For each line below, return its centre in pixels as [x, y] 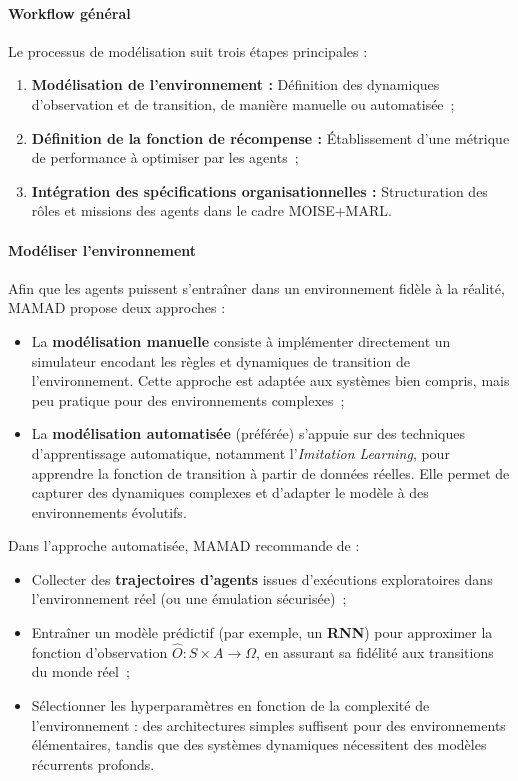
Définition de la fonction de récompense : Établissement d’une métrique [270, 137]
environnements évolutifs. [109, 511]
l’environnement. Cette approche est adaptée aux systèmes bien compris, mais [270, 380]
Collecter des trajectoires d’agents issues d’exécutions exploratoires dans [262, 578]
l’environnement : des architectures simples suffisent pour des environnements [268, 724]
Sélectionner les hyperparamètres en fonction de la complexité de [230, 705]
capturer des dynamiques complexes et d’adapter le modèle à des [230, 492]
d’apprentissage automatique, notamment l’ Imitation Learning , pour [240, 452]
